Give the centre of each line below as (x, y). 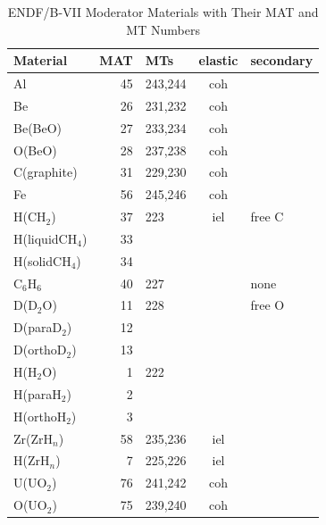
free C (267, 217)
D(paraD (38, 327)
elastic (218, 60)
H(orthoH (40, 416)
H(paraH (38, 393)
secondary (282, 60)
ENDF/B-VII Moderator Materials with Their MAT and (163, 12)
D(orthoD (40, 350)
